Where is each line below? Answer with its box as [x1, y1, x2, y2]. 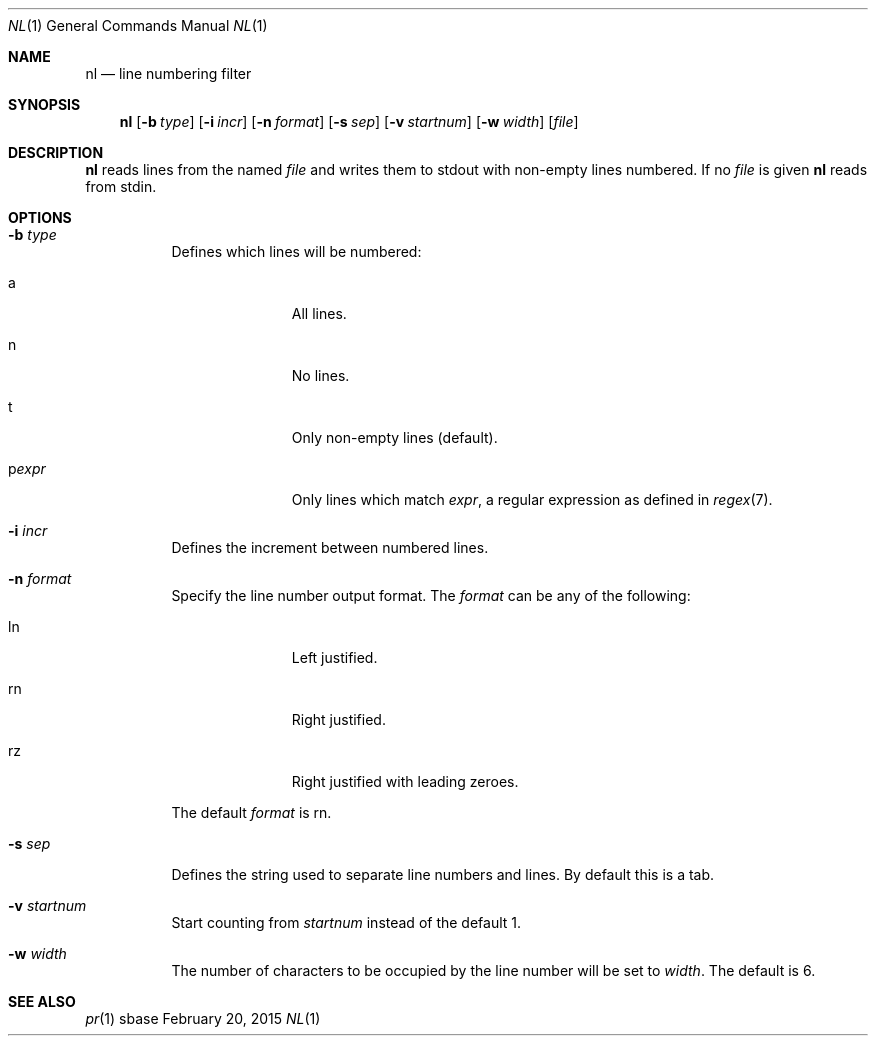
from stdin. [85, 178, 157, 195]
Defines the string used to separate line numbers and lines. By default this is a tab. [171, 866, 715, 883]
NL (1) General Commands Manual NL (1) [8, 17, 268, 34]
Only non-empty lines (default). [291, 429, 498, 446]
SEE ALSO [8, 993, 76, 1010]
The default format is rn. [171, 804, 332, 821]
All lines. [291, 305, 347, 322]
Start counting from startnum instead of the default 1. [171, 914, 522, 931]
